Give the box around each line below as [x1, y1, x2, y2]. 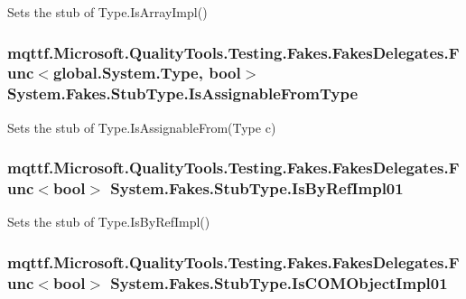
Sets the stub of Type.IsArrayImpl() [7, 3, 208, 21]
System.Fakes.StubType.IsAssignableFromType [7, 82, 359, 105]
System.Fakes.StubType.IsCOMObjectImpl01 [110, 271, 448, 294]
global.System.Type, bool [52, 61, 241, 84]
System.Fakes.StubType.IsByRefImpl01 [110, 177, 404, 200]
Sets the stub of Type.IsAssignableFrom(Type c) [7, 117, 276, 136]
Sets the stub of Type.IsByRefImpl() [7, 212, 210, 231]
